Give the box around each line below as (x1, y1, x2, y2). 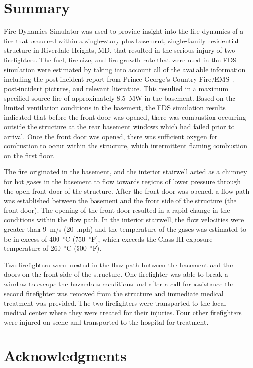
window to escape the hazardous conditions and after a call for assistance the (4, 278, 234, 288)
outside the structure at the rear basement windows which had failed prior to (4, 122, 234, 132)
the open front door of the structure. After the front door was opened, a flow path (4, 185, 250, 196)
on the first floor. (4, 150, 55, 160)
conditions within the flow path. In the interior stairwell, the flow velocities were (4, 214, 244, 225)
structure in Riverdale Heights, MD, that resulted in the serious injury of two (4, 45, 235, 55)
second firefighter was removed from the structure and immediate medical (4, 288, 224, 298)
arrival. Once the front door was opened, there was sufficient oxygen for (4, 131, 218, 141)
